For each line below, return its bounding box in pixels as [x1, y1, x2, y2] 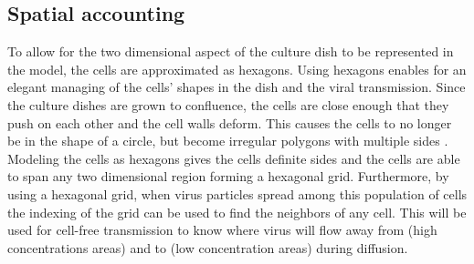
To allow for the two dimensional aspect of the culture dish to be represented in [7, 42, 454, 61]
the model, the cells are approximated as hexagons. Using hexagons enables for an [7, 59, 467, 78]
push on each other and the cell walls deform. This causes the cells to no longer [7, 113, 452, 132]
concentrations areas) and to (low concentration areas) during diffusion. [7, 238, 408, 257]
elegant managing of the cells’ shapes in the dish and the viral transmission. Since [7, 77, 466, 96]
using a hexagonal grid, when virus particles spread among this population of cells [7, 184, 468, 203]
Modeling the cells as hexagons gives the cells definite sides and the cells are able [7, 148, 460, 168]
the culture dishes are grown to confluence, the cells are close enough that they [7, 95, 449, 114]
